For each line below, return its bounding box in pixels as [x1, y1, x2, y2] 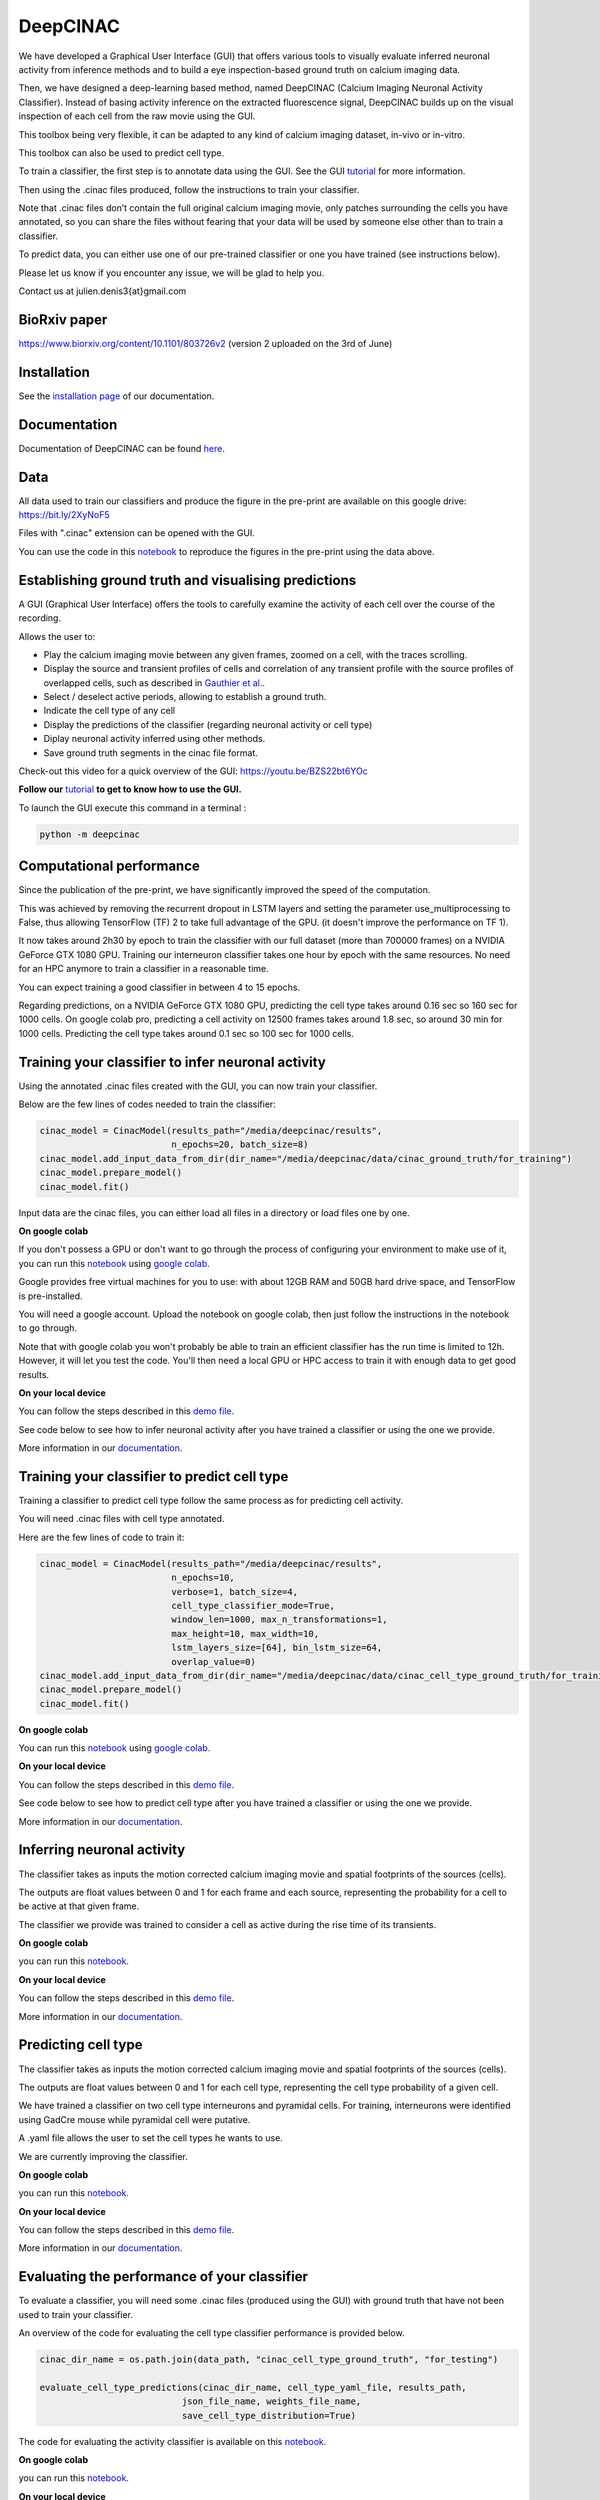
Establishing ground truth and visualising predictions [18, 571, 357, 589]
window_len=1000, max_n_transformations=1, [171, 1614, 388, 1625]
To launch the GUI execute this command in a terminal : [18, 801, 247, 814]
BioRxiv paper [18, 311, 108, 328]
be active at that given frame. [18, 1900, 140, 1912]
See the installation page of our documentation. [18, 390, 215, 402]
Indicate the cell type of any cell [43, 705, 175, 717]
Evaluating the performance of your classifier [18, 2268, 309, 2285]
